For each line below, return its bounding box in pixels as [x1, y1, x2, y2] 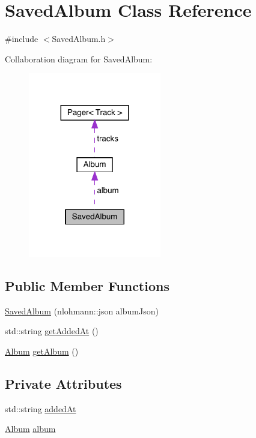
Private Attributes [5, 374, 122, 392]
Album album [5, 422, 56, 435]
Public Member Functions [5, 276, 169, 295]
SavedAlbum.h [52, 32, 106, 45]
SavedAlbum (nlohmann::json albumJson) [5, 304, 159, 317]
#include [5, 32, 38, 45]
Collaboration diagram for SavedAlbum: [5, 52, 153, 65]
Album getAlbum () [5, 344, 79, 357]
